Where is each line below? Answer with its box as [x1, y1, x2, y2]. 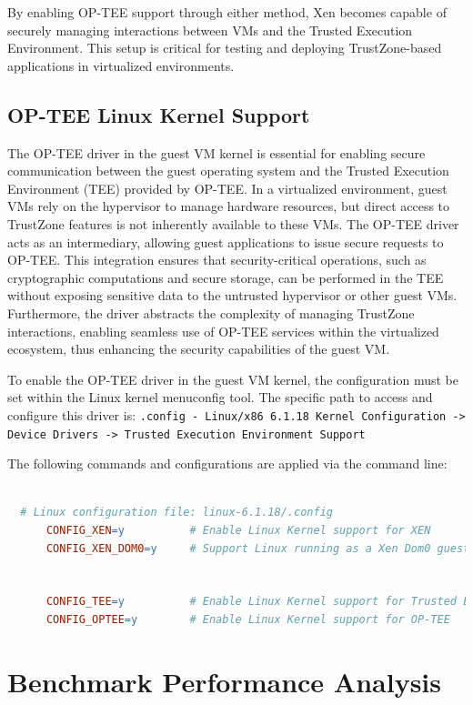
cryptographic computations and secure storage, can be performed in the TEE [7, 267, 444, 287]
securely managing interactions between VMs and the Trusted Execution [7, 20, 413, 39]
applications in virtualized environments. [7, 55, 235, 75]
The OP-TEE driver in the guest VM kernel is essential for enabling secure [7, 143, 426, 162]
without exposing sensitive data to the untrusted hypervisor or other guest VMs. [7, 286, 458, 305]
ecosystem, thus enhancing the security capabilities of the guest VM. [7, 339, 390, 358]
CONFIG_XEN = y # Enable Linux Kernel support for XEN [45, 523, 431, 537]
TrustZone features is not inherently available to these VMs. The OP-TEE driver [7, 214, 459, 233]
